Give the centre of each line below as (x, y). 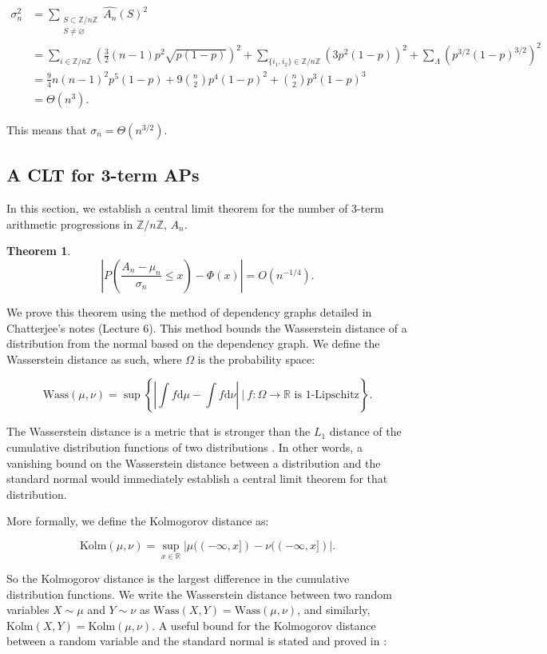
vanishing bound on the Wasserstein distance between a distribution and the (194, 463)
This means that (47, 129)
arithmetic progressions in (70, 223)
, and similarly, (334, 610)
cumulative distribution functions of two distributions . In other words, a (184, 447)
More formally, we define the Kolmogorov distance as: (138, 521)
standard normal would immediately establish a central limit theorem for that (197, 479)
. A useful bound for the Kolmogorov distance (264, 625)
